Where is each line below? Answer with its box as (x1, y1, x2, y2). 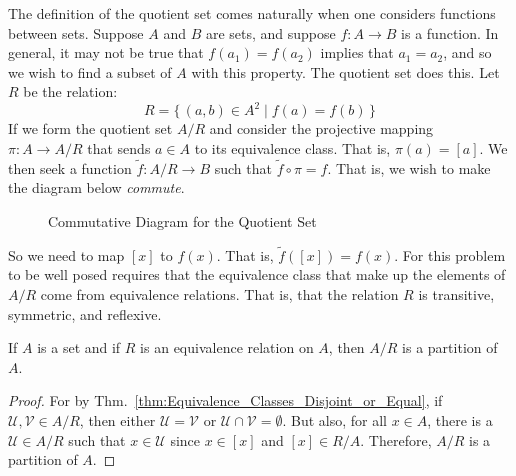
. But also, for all (282, 410, 387, 431)
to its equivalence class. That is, (194, 138, 391, 159)
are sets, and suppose (205, 22, 336, 43)
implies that (320, 42, 394, 63)
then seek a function (8, 157, 132, 178)
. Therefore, (360, 429, 432, 450)
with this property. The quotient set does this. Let (191, 61, 500, 82)
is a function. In (401, 22, 499, 43)
